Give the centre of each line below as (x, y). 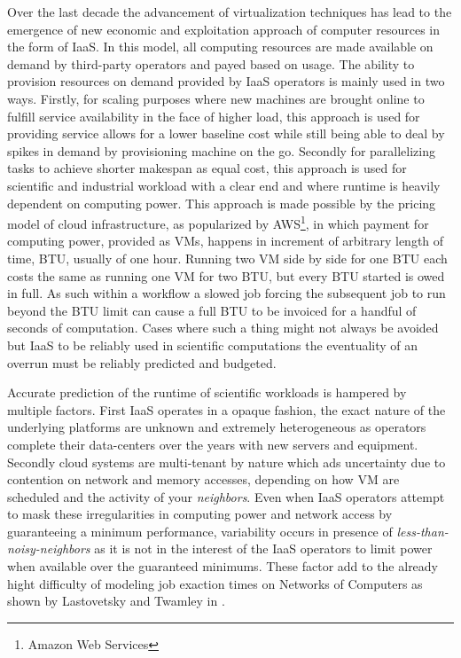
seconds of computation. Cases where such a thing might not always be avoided (223, 328)
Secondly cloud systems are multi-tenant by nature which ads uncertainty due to (227, 462)
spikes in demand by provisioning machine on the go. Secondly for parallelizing (221, 150)
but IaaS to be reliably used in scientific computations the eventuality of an (213, 345)
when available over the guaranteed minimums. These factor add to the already (223, 566)
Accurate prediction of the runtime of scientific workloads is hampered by (207, 392)
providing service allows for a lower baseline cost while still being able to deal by (226, 133)
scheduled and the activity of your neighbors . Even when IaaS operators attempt (226, 496)
